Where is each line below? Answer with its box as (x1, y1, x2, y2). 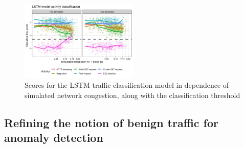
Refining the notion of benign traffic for (4, 114, 218, 130)
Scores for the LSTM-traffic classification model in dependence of (25, 80, 229, 90)
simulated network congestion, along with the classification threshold (25, 89, 240, 100)
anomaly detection (4, 130, 103, 145)
